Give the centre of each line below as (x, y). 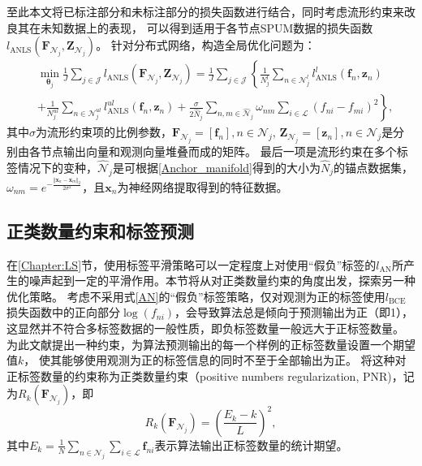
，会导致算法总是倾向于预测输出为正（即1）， (294, 312)
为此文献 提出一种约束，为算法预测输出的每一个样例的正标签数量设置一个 (200, 344)
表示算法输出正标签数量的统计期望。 (251, 444)
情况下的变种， (57, 167)
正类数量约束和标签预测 (100, 230)
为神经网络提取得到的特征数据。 (202, 186)
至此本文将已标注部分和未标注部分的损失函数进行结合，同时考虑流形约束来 (205, 11)
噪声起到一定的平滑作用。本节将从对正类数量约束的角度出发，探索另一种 (222, 280)
